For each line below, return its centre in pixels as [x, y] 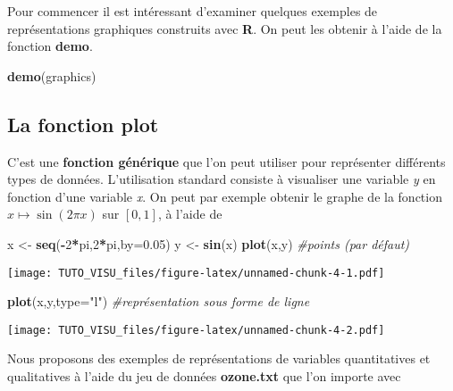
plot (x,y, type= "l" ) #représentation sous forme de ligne [159, 301]
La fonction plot [83, 124]
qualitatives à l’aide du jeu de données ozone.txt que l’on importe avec [204, 376]
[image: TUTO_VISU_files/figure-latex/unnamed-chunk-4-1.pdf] [196, 273]
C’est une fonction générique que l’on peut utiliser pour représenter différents [226, 161]
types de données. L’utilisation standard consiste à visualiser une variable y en [222, 179]
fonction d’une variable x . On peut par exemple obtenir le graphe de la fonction [225, 196]
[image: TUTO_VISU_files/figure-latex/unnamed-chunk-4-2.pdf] [196, 330]
